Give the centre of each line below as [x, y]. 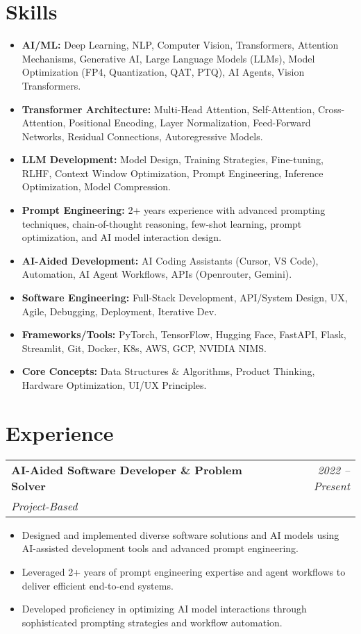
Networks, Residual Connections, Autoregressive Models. [142, 136]
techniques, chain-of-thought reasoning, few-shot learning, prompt [162, 223]
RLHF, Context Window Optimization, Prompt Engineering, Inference [173, 173]
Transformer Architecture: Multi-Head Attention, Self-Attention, [168, 109]
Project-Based [44, 506]
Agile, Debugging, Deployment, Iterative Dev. [119, 311]
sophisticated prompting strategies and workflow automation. [152, 622]
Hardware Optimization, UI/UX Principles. [114, 385]
